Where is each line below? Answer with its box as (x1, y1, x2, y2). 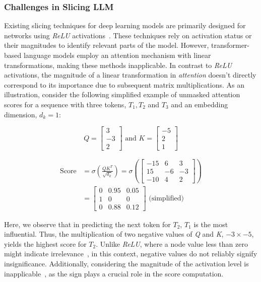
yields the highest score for (4, 238, 87, 249)
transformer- (211, 40, 250, 50)
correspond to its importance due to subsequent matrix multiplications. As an (4, 79, 245, 90)
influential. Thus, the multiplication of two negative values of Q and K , (4, 229, 224, 239)
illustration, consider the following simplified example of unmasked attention (4, 89, 240, 100)
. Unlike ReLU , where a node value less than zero (96, 238, 248, 249)
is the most (193, 219, 228, 229)
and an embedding (171, 99, 228, 109)
